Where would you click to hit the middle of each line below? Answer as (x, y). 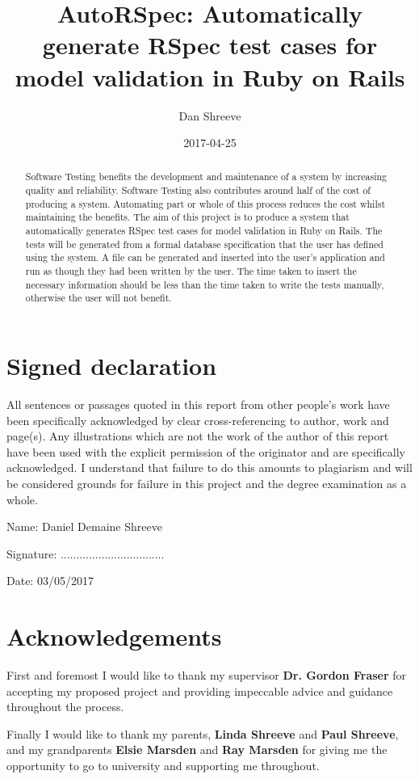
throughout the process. (65, 707)
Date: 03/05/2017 (50, 581)
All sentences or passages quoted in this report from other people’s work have (198, 404)
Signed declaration (112, 366)
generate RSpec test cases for (210, 45)
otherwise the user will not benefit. (98, 298)
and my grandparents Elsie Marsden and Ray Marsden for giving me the (197, 750)
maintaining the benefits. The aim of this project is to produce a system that (187, 217)
